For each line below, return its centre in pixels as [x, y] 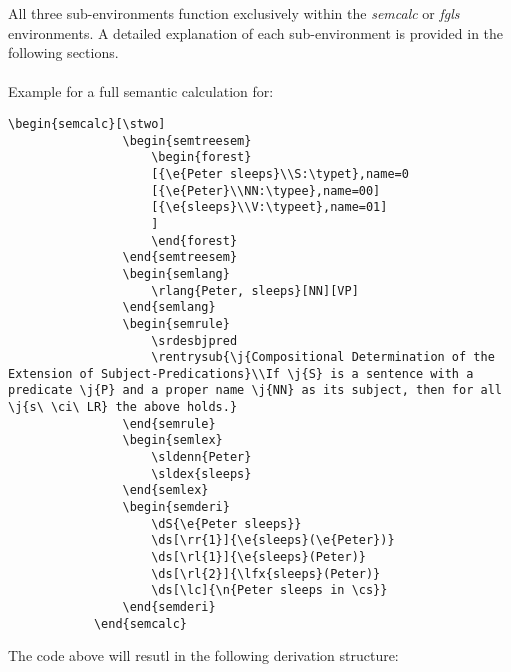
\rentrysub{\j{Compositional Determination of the [323, 357]
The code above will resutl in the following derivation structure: [203, 655]
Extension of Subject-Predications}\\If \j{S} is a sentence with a [241, 373]
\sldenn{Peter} [201, 457]
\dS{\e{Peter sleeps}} [226, 523]
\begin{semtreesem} [187, 140]
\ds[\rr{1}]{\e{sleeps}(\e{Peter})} [273, 540]
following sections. [63, 52]
